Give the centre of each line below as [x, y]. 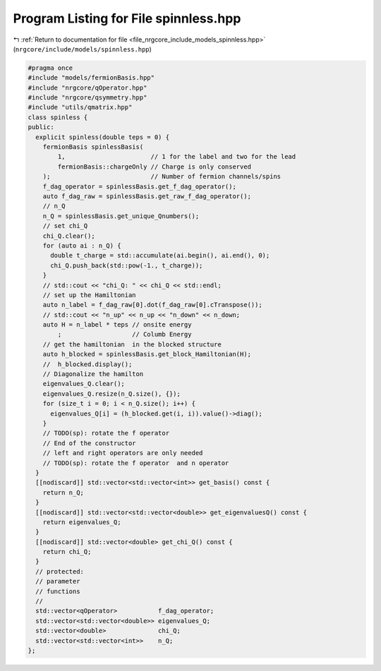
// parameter [58, 581]
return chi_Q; [67, 552]
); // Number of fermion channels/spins [162, 177]
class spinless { [58, 117]
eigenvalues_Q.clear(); [84, 384]
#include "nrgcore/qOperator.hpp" [87, 87]
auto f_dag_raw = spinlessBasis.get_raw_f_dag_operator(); [147, 197]
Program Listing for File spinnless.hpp [127, 18]
